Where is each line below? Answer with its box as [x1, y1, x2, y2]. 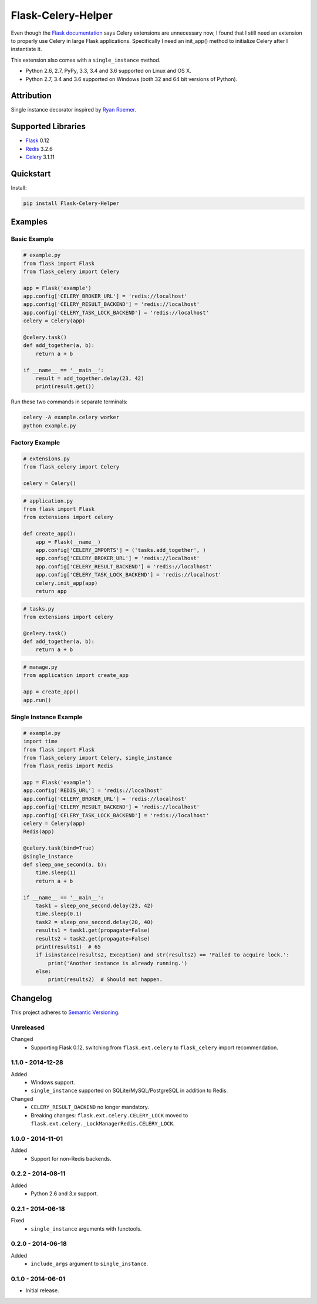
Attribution [11, 91, 52, 101]
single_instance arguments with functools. [31, 1225, 142, 1232]
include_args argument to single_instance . [31, 1260, 149, 1268]
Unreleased [11, 1023, 45, 1032]
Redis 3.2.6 [25, 145, 53, 152]
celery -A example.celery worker [23, 414, 120, 421]
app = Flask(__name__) [35, 538, 101, 545]
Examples [11, 217, 48, 227]
